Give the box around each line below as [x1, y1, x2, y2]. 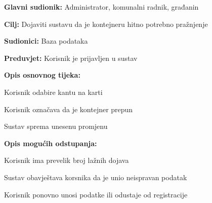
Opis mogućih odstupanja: [4, 138, 97, 148]
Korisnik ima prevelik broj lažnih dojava [4, 155, 129, 165]
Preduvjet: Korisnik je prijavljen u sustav [4, 52, 138, 63]
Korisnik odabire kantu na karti [4, 86, 103, 97]
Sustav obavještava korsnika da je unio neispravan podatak [4, 172, 187, 182]
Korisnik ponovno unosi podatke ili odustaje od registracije [4, 189, 188, 199]
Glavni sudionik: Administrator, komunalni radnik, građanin [4, 2, 199, 12]
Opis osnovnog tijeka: [4, 70, 80, 80]
